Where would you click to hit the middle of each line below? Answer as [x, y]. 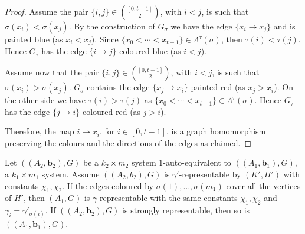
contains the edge [118, 87]
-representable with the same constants [167, 198]
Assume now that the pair [52, 72]
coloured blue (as [150, 51]
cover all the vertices [263, 185]
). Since [105, 39]
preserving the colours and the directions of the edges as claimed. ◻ [128, 142]
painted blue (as [34, 39]
